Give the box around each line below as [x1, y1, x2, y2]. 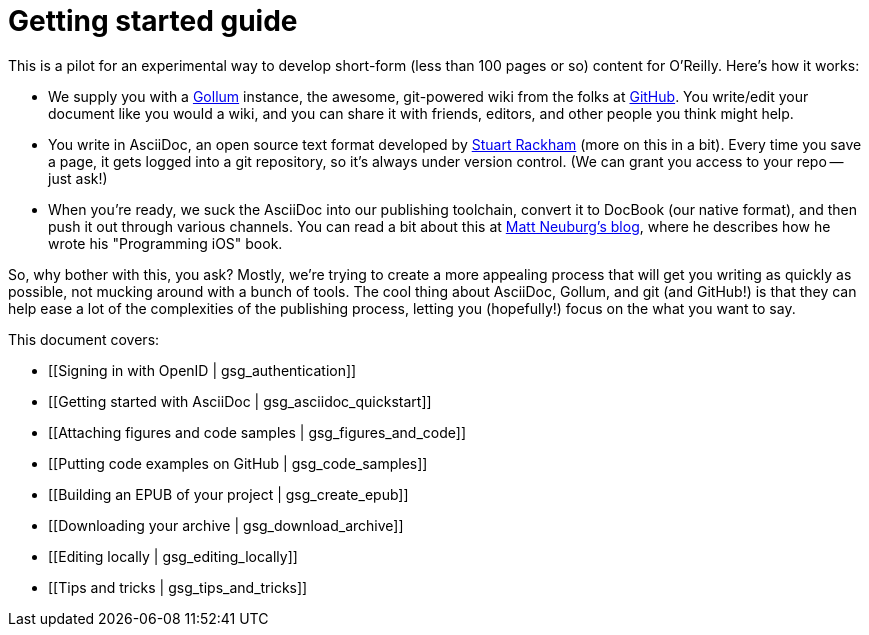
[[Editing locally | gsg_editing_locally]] [48, 547, 298, 565]
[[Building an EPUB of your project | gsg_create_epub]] [48, 485, 409, 503]
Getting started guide [8, 4, 298, 38]
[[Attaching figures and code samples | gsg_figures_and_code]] [48, 423, 467, 441]
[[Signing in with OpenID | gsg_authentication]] [48, 361, 357, 379]
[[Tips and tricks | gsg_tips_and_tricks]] [48, 578, 308, 596]
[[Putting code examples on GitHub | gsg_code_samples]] [48, 454, 428, 472]
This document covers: [8, 330, 160, 348]
